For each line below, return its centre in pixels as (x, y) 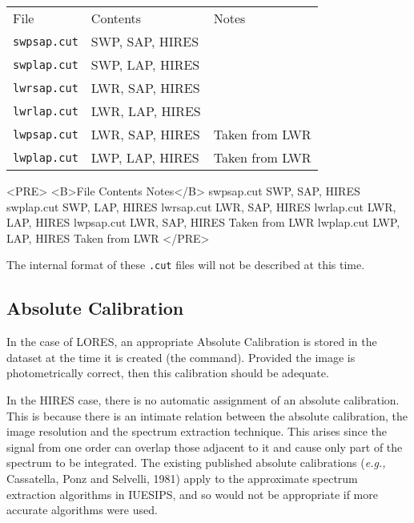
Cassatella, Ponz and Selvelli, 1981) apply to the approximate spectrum (182, 478)
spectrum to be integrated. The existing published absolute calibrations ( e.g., (196, 463)
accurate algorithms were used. (82, 510)
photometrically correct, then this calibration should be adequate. (168, 373)
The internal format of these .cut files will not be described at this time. (186, 265)
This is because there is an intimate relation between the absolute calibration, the (207, 415)
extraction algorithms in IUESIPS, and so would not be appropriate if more (192, 494)
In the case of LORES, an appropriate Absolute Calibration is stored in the (192, 342)
